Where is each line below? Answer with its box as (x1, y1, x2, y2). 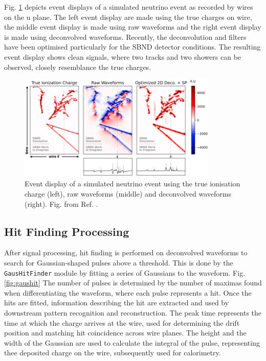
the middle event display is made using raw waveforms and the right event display (4, 21, 261, 32)
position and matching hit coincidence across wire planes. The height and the (4, 327, 247, 338)
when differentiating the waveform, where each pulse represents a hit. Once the (4, 287, 252, 298)
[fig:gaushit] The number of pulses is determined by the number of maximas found (4, 277, 262, 288)
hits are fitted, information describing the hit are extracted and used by (4, 297, 229, 308)
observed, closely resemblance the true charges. (4, 61, 151, 72)
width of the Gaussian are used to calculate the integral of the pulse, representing (4, 337, 260, 348)
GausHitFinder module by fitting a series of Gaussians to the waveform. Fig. (4, 267, 246, 278)
